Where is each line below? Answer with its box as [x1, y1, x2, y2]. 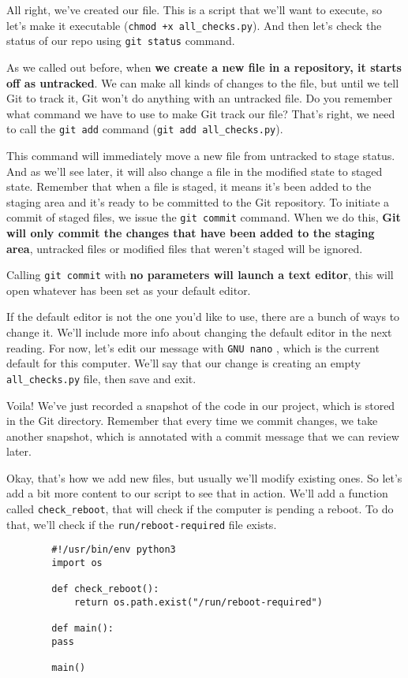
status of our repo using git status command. [6, 32, 235, 49]
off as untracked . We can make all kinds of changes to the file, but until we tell [6, 74, 399, 91]
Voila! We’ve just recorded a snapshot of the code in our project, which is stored [6, 397, 395, 413]
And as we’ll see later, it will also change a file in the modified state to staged [6, 162, 383, 179]
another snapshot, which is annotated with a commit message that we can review [6, 427, 399, 444]
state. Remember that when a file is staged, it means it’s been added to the [6, 178, 372, 195]
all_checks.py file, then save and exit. [6, 370, 197, 386]
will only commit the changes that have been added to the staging [6, 224, 375, 240]
